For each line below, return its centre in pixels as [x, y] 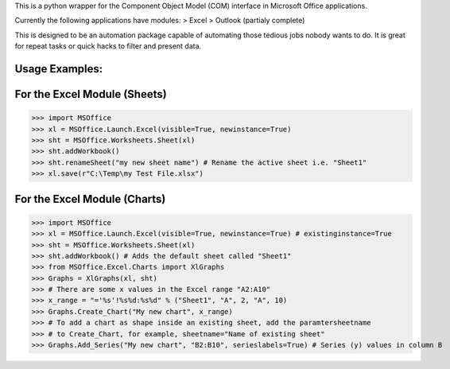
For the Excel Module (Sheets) [91, 94]
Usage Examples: [59, 69]
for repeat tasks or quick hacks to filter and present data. [108, 46]
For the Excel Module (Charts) [90, 199]
